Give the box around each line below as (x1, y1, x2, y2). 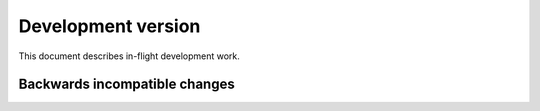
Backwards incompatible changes (18, 76, 235, 93)
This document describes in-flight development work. (18, 50, 240, 62)
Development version (18, 15, 201, 37)
